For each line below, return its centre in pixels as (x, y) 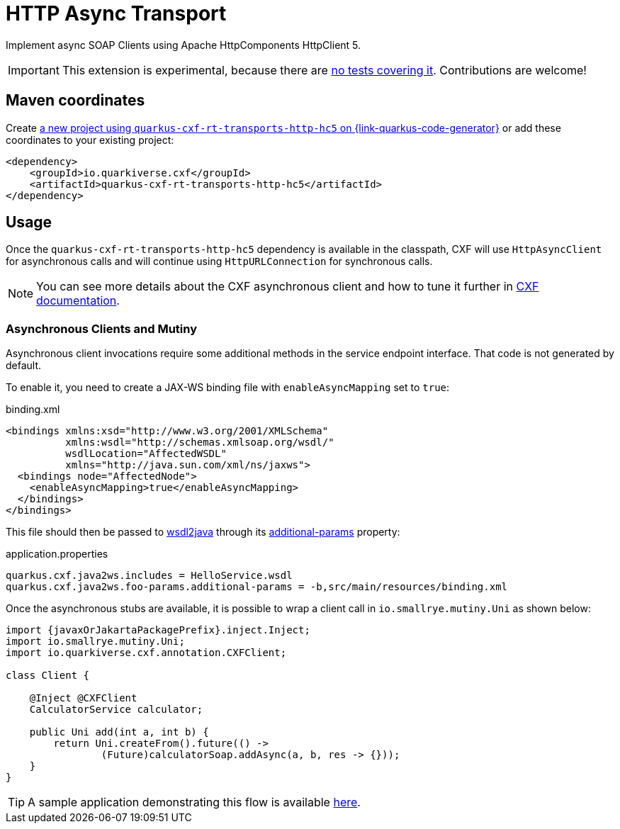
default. (24, 366)
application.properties (57, 554)
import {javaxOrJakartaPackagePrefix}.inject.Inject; (158, 630)
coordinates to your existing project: (90, 140)
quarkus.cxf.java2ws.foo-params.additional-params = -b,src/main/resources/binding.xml (257, 587)
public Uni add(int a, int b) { (119, 732)
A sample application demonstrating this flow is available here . (194, 802)
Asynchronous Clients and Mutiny (102, 328)
